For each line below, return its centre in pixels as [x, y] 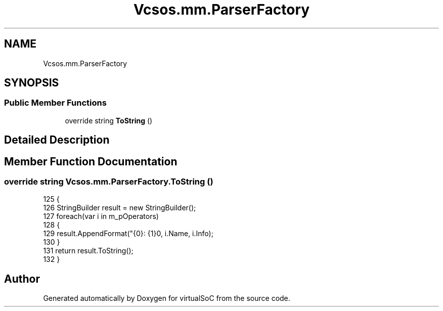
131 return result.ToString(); [88, 251]
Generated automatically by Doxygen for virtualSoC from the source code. [167, 298]
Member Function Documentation [91, 161]
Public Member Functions [55, 103]
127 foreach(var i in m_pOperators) [101, 216]
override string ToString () [109, 120]
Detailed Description [57, 140]
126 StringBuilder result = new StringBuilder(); [120, 208]
